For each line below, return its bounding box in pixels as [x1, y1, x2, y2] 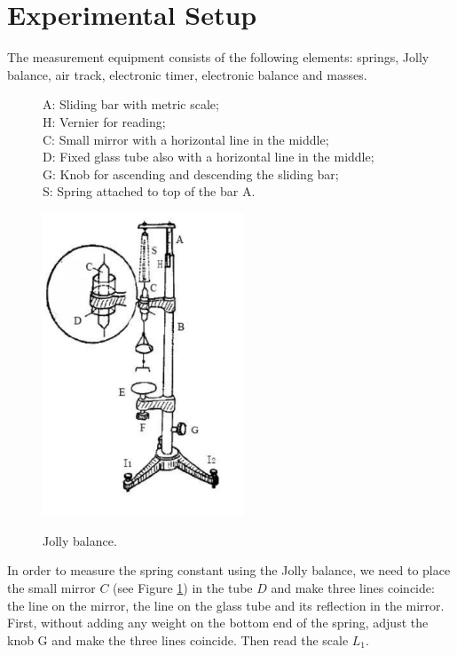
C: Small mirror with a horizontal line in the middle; [43, 130, 329, 148]
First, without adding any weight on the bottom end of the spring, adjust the [7, 613, 429, 632]
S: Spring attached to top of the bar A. [43, 182, 256, 201]
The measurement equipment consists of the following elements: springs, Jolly [7, 48, 429, 67]
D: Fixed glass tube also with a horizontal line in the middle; [43, 147, 374, 166]
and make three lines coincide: [271, 578, 435, 596]
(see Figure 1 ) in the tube [113, 578, 253, 596]
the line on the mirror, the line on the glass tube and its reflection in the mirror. [7, 596, 445, 614]
